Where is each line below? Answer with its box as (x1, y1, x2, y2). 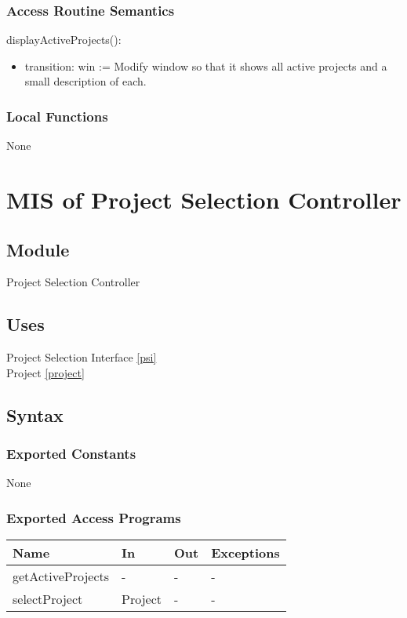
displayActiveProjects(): (6, 31, 122, 48)
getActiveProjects (13, 567, 110, 586)
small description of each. (24, 73, 147, 89)
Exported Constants (6, 444, 136, 463)
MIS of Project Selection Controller (6, 184, 402, 215)
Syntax (6, 402, 64, 427)
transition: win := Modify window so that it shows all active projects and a (24, 57, 387, 74)
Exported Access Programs (6, 507, 181, 527)
